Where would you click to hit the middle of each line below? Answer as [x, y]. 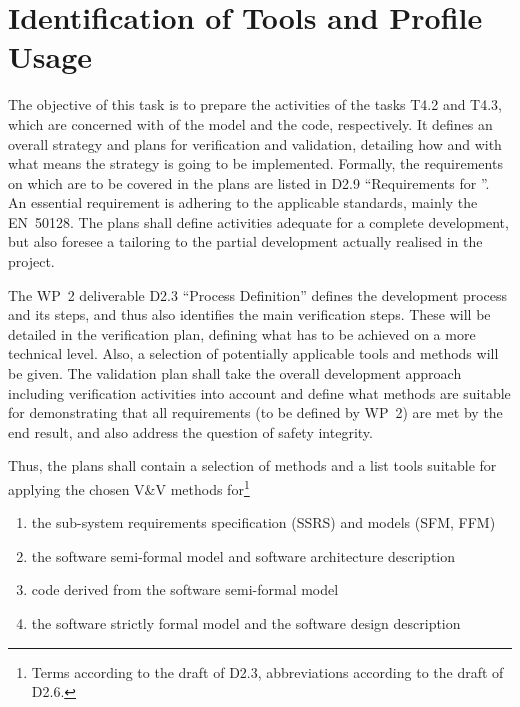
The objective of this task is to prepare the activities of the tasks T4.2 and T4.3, [255, 104]
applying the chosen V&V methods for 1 [129, 487]
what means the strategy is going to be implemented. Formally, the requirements [255, 163]
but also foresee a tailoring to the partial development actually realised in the [245, 241]
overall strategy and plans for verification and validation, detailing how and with [255, 143]
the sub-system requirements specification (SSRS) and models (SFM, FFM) [263, 522]
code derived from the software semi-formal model [185, 589]
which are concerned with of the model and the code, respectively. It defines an [250, 123]
